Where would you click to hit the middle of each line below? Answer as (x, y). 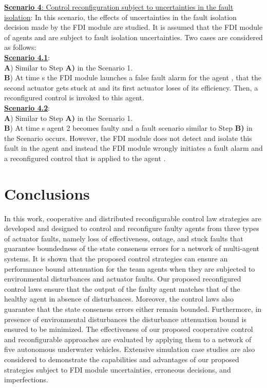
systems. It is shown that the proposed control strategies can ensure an (116, 258)
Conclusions (47, 193)
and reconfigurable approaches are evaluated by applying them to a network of (128, 339)
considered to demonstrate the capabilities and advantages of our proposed (122, 359)
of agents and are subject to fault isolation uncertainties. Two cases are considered (133, 37)
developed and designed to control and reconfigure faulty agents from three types (132, 228)
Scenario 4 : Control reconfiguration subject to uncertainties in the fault (119, 7)
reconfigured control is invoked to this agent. (74, 98)
